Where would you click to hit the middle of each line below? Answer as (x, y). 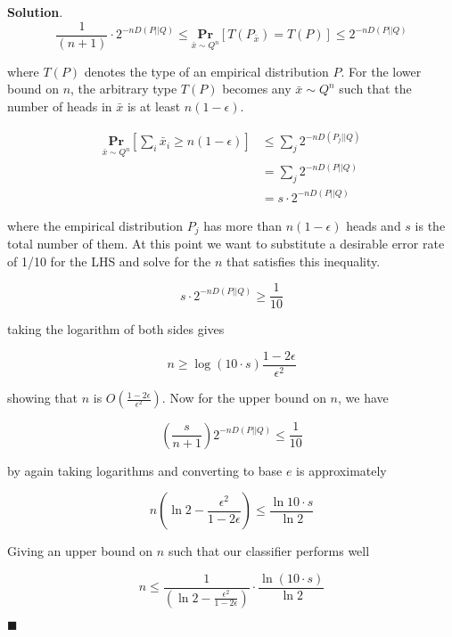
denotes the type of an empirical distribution (206, 71)
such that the (375, 89)
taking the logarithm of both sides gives (116, 329)
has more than (243, 225)
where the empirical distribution (95, 225)
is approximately (341, 470)
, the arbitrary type (124, 89)
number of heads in (60, 106)
